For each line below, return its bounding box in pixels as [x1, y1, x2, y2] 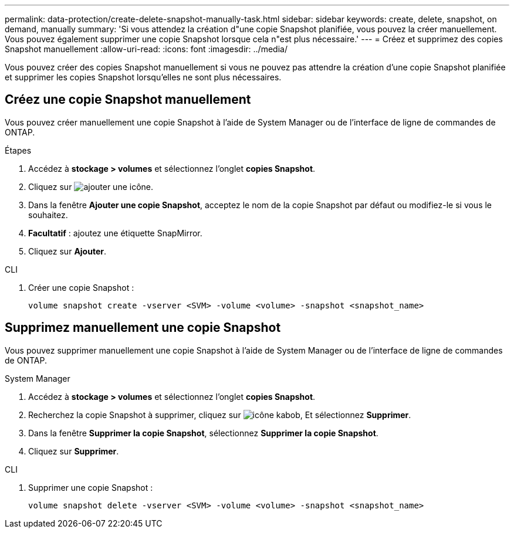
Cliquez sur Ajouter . [28, 246, 107, 256]
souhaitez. [28, 209, 68, 220]
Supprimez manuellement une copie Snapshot [5, 320, 281, 335]
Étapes [5, 145, 32, 155]
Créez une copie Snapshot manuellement [5, 92, 251, 107]
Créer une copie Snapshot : [28, 282, 134, 293]
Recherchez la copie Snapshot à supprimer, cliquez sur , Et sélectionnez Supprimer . [28, 409, 411, 420]
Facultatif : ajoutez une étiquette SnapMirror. [28, 228, 202, 238]
